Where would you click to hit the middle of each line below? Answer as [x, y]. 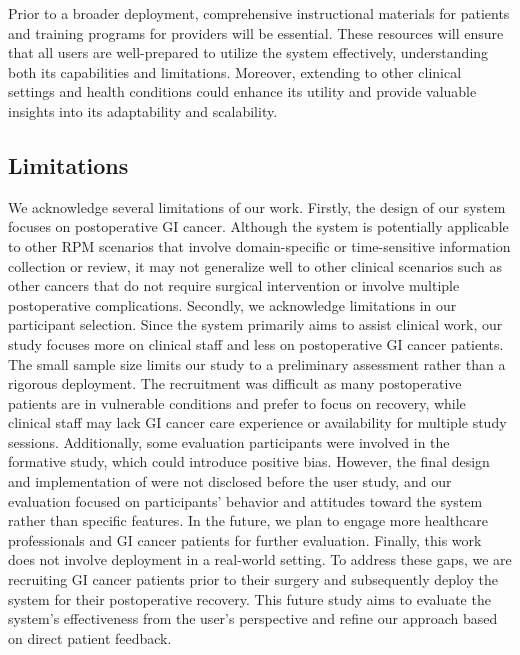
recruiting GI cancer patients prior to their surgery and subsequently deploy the [253, 579]
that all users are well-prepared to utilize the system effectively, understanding [248, 52]
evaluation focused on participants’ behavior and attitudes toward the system [245, 500]
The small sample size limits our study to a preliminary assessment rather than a [257, 363]
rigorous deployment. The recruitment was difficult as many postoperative [235, 383]
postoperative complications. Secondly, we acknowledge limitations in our [232, 304]
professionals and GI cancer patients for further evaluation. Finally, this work [245, 539]
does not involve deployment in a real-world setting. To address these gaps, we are [260, 559]
